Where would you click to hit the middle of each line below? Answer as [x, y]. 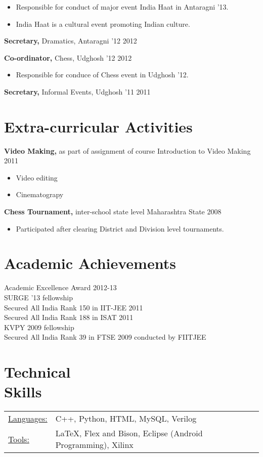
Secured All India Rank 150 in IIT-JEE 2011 [74, 307]
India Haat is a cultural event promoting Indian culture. [103, 24]
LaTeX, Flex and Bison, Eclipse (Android [129, 433]
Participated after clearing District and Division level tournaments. [120, 228]
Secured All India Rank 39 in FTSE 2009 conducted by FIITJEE [105, 337]
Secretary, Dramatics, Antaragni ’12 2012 [71, 41]
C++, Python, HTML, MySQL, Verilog [126, 419]
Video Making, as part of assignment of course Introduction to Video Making [127, 150]
